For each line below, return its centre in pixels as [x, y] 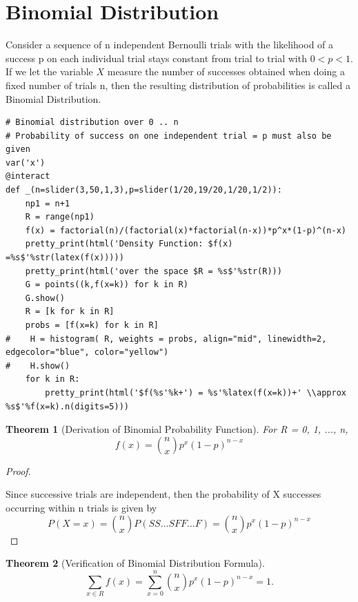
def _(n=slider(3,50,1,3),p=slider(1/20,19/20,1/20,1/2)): [144, 190]
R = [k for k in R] [70, 312]
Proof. [18, 470]
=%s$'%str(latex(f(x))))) [65, 258]
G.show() [45, 298]
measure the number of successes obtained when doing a [226, 71]
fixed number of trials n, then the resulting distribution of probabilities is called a [178, 85]
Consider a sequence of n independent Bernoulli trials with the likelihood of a [170, 45]
